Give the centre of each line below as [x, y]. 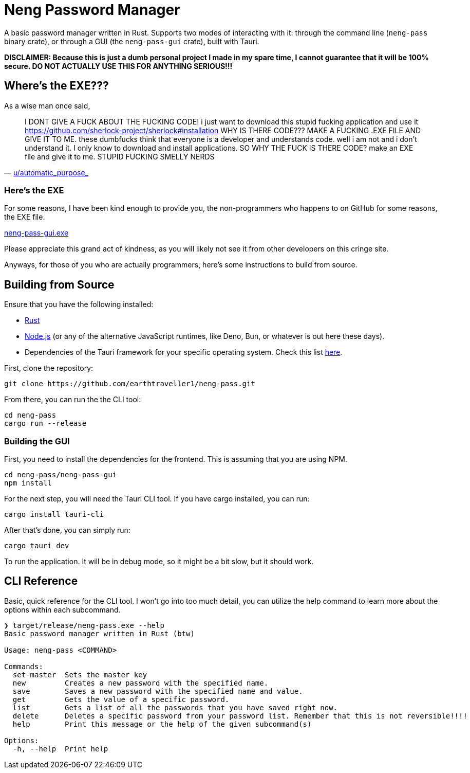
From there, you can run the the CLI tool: [73, 400]
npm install [28, 483]
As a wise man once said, [47, 105]
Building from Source [59, 284]
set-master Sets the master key [80, 675]
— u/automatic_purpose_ [46, 172]
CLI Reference [41, 581]
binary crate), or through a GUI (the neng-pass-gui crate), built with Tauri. [132, 41]
